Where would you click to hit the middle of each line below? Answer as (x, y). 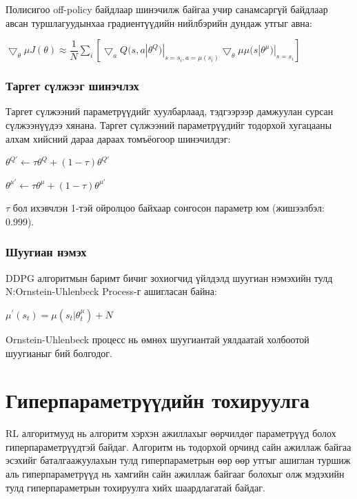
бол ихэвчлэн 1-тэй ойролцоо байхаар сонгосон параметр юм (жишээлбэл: (169, 208)
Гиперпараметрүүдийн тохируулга (157, 400)
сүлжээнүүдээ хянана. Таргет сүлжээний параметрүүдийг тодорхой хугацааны (169, 125)
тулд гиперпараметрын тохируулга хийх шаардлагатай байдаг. (135, 487)
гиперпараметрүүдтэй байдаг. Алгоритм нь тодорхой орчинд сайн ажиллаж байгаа (178, 446)
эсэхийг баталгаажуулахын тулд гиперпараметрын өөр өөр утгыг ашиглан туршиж (178, 460)
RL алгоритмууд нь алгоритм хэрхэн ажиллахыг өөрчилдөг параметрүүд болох (171, 433)
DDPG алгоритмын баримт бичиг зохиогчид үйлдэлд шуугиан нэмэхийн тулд (169, 277)
